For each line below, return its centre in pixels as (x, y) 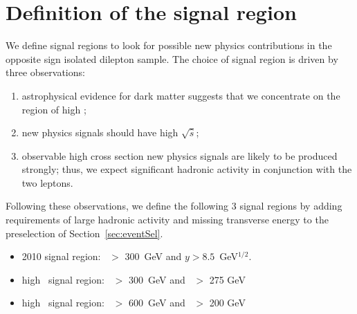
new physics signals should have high (100, 132)
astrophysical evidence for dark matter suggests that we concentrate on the (181, 95)
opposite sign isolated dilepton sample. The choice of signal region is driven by (172, 58)
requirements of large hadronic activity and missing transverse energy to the (167, 220)
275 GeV (227, 279)
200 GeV (227, 303)
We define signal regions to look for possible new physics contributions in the (169, 45)
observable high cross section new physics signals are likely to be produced (180, 155)
